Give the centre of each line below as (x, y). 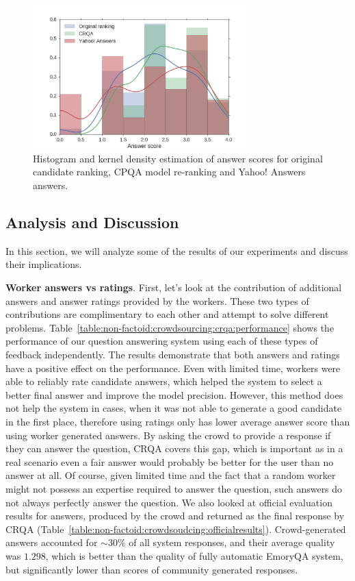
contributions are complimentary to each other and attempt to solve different (167, 314)
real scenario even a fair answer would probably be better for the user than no (170, 461)
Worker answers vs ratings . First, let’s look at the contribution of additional (174, 287)
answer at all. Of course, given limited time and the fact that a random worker (171, 475)
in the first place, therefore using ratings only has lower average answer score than (178, 421)
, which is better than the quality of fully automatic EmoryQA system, (194, 555)
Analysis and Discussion (92, 222)
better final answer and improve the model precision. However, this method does (174, 394)
